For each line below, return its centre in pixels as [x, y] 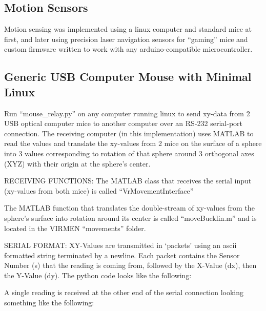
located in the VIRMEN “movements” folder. [75, 228]
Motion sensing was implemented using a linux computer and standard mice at [128, 29]
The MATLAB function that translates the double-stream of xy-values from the [129, 208]
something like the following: [49, 303]
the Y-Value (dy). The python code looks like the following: [98, 275]
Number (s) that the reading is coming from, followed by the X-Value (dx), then [130, 265]
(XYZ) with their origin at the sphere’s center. [77, 163]
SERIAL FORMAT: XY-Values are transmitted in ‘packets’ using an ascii [120, 245]
